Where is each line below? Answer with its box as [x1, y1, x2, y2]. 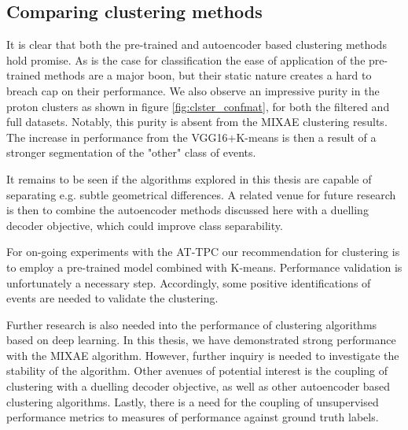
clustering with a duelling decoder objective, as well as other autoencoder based [6, 378, 391, 395]
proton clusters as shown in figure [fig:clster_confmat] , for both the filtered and [6, 98, 390, 114]
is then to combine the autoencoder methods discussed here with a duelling [6, 202, 369, 218]
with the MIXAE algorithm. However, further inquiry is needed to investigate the [6, 347, 399, 363]
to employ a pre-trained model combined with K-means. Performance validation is [6, 258, 402, 275]
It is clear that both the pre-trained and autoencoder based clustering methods [6, 36, 387, 53]
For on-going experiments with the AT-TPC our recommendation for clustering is [6, 243, 400, 260]
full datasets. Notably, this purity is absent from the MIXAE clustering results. [6, 113, 388, 130]
